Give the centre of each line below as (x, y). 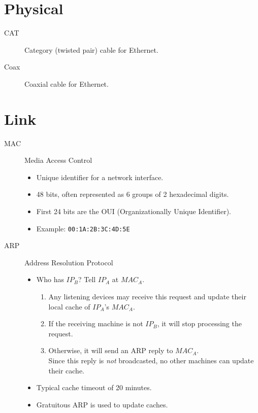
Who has (50, 279)
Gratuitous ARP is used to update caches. (102, 404)
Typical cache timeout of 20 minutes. (94, 387)
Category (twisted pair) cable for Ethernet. (91, 49)
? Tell (87, 279)
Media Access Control (58, 160)
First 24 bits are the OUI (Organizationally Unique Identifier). (134, 211)
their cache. (67, 370)
